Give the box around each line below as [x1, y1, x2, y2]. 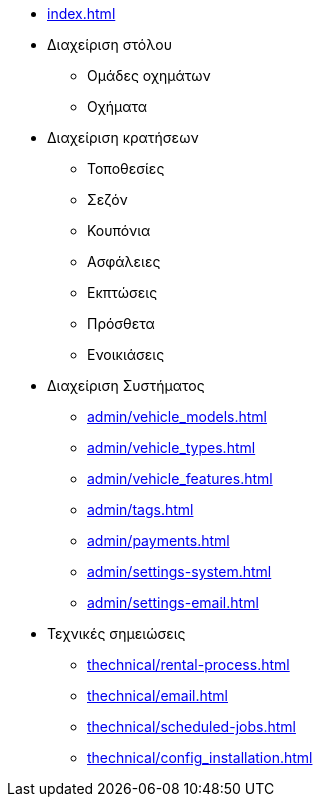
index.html [47, 5, 116, 22]
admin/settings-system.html [87, 563, 272, 580]
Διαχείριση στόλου [47, 36, 172, 53]
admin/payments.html [87, 532, 230, 549]
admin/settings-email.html [87, 594, 259, 611]
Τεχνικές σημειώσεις [47, 625, 186, 642]
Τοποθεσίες [87, 160, 165, 177]
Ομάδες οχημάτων [87, 67, 211, 84]
